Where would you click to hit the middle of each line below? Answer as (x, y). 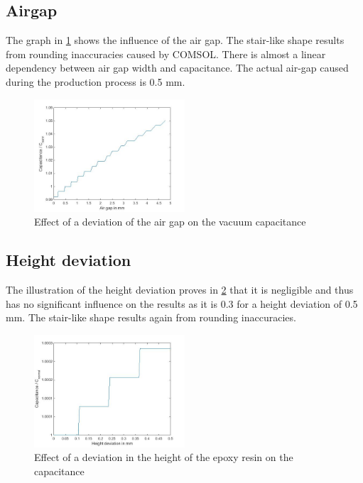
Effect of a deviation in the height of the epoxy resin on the (164, 457)
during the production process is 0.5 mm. (96, 81)
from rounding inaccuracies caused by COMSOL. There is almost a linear (166, 54)
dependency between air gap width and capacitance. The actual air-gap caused (177, 68)
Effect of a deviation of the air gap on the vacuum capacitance (170, 222)
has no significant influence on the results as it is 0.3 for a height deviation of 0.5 (182, 303)
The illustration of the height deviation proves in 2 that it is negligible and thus (180, 289)
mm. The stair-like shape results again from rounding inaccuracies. (151, 317)
